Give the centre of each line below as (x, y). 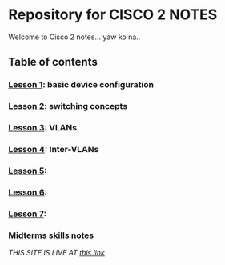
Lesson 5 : (28, 171)
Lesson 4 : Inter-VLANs (54, 150)
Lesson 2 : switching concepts (68, 106)
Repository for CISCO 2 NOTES (113, 15)
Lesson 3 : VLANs (43, 128)
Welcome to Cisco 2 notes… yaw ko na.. (74, 37)
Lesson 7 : (27, 214)
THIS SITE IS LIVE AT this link (57, 253)
